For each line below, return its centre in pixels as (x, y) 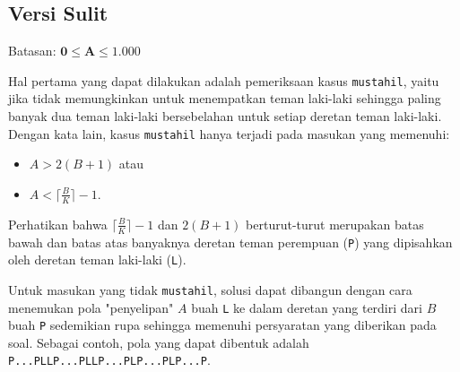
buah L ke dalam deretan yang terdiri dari (307, 307)
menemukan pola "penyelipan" (91, 307)
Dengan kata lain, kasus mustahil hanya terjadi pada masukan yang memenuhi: (229, 133)
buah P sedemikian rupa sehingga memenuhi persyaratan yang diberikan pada (222, 325)
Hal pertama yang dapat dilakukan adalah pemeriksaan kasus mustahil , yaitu (224, 80)
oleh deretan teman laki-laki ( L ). (97, 260)
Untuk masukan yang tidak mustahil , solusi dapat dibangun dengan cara (210, 289)
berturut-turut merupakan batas (335, 224)
